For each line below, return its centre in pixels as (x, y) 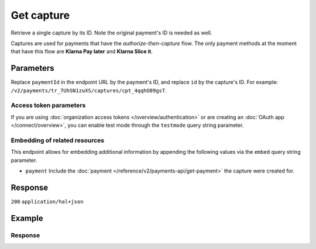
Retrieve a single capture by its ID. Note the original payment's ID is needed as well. (111, 33)
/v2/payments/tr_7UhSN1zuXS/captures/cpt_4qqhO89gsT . (89, 90)
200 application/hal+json (47, 201)
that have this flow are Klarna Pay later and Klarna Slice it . (82, 51)
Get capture (40, 15)
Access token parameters (48, 105)
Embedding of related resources (58, 140)
